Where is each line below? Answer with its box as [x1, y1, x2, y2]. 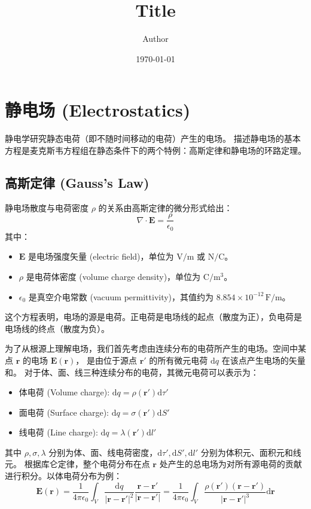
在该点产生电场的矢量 [221, 353, 306, 366]
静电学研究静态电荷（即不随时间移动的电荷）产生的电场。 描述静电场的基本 [5, 132, 301, 145]
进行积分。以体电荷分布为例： [5, 470, 122, 482]
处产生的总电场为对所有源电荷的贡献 [159, 458, 302, 470]
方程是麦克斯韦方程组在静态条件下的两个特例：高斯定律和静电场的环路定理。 [5, 144, 306, 156]
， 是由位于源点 [75, 353, 138, 366]
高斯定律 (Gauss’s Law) [5, 173, 150, 191]
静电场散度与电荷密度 [5, 201, 89, 214]
